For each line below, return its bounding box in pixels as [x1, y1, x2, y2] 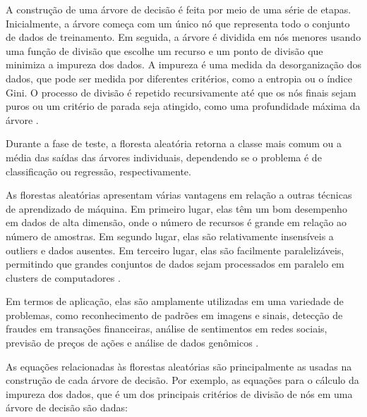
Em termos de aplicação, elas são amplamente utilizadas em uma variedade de [6, 294, 344, 309]
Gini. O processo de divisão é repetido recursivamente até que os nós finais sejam [6, 85, 356, 99]
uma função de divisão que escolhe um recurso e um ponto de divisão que [6, 43, 323, 58]
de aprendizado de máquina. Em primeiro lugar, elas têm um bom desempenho [6, 201, 347, 216]
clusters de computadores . [6, 270, 121, 285]
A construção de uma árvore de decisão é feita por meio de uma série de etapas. [6, 2, 351, 16]
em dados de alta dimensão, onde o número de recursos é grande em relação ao [6, 215, 347, 230]
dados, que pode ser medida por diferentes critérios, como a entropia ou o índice [6, 70, 352, 85]
